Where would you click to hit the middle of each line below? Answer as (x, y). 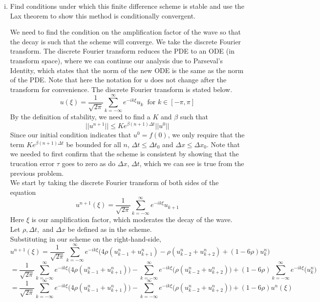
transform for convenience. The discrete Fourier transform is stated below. (121, 89)
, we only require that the (206, 135)
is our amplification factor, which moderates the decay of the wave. (132, 219)
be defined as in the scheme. (110, 229)
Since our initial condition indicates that (71, 135)
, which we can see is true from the (192, 163)
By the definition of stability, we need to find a (80, 117)
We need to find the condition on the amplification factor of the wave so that (126, 32)
